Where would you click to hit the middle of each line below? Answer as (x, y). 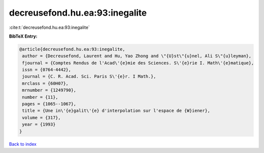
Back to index (23, 144)
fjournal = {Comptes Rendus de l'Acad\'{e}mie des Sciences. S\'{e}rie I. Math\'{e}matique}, (138, 63)
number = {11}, (40, 97)
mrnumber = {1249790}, (49, 90)
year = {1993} (39, 124)
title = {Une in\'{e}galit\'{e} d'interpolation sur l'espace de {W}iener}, (116, 111)
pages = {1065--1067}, (49, 104)
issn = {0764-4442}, (47, 70)
